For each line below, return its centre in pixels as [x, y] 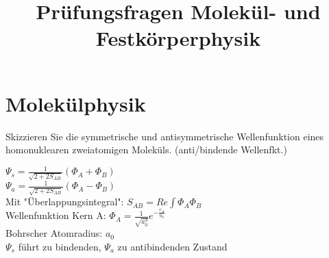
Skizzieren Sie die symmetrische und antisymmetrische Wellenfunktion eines [165, 136]
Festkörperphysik [178, 38]
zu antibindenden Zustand [172, 246]
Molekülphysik [76, 103]
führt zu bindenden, [60, 246]
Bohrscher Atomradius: [54, 233]
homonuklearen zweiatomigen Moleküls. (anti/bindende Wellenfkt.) [146, 150]
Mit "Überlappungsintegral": [65, 202]
